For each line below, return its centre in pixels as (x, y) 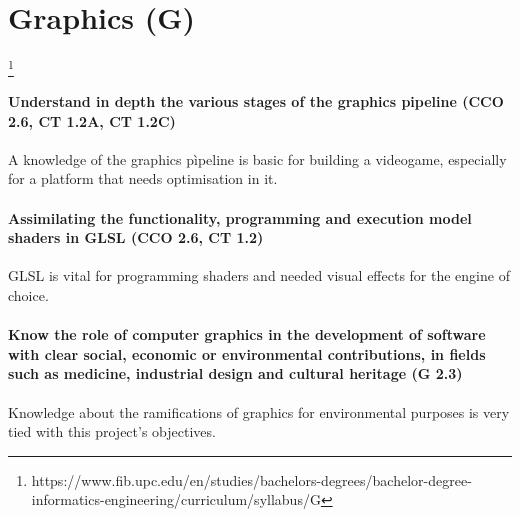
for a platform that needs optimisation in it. (143, 178)
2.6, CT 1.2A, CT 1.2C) (92, 120)
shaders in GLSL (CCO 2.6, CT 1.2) (136, 237)
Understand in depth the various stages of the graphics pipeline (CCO (256, 101)
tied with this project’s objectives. (112, 431)
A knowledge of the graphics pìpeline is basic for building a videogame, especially (257, 158)
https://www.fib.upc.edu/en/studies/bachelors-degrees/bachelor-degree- (251, 479)
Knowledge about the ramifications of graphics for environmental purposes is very (259, 411)
